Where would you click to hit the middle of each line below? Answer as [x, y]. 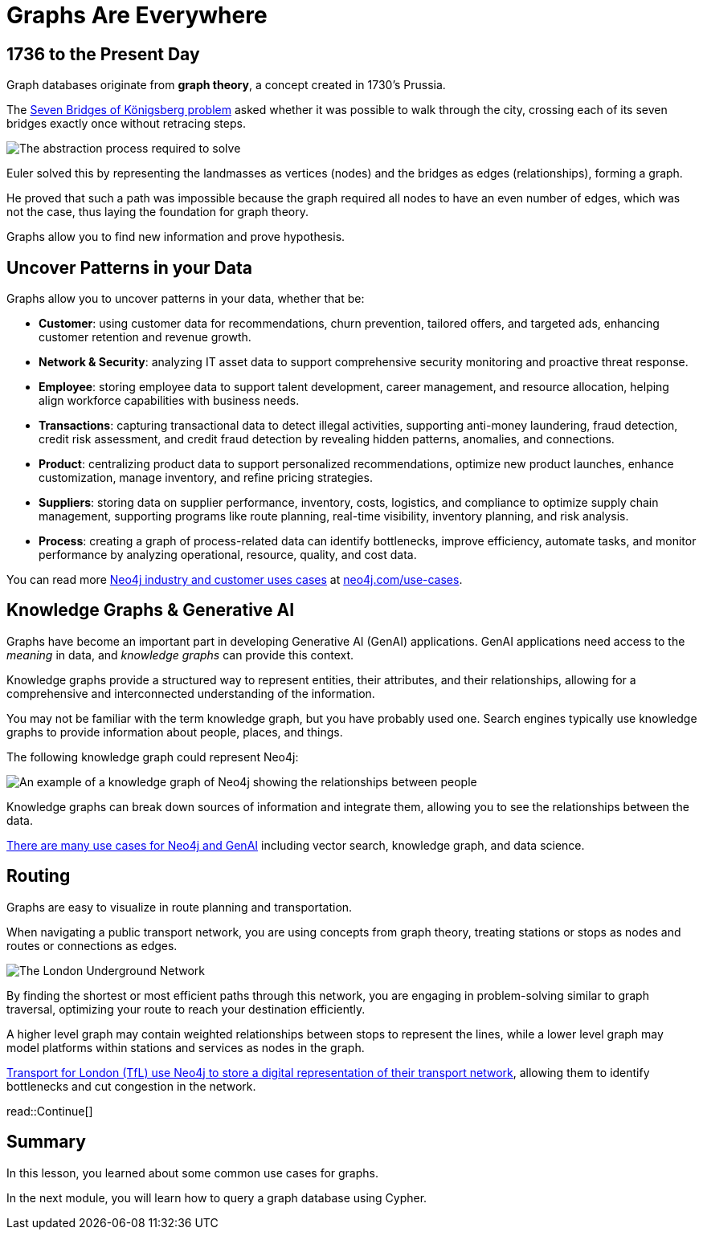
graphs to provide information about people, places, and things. [175, 732]
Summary [46, 1142]
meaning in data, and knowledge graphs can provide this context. [180, 655]
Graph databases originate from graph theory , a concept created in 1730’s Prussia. [226, 85]
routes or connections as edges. [92, 945]
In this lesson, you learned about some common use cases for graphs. [193, 1173]
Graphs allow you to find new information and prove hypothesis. [176, 237]
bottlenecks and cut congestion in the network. [131, 1086]
